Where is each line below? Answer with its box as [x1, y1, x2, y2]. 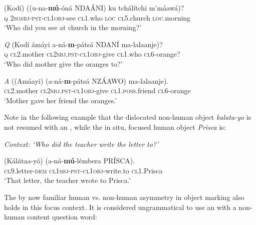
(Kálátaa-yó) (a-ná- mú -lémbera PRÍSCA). [4, 155, 135, 166]
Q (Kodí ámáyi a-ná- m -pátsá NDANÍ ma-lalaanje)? [4, 39, 163, 49]
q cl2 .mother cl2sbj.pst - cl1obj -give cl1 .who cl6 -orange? [4, 49, 180, 59]
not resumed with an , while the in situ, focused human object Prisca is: [4, 121, 226, 132]
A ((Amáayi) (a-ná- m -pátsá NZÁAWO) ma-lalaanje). [4, 75, 169, 86]
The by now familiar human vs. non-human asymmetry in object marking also [4, 191, 244, 202]
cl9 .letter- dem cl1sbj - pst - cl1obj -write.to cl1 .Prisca [4, 165, 163, 175]
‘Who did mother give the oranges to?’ [4, 58, 123, 69]
